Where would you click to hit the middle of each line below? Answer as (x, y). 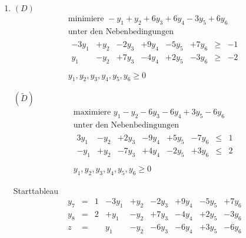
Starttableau (36, 190)
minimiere (86, 19)
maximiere (92, 113)
